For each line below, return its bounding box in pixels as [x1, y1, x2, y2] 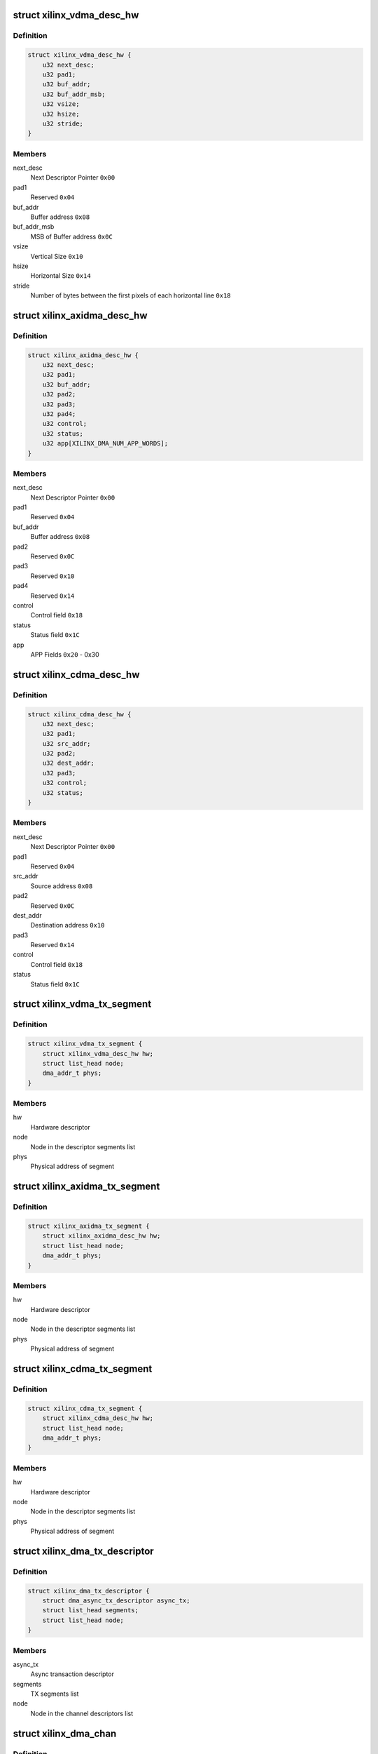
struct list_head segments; [42, 1607, 139, 1614]
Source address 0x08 [30, 881, 93, 890]
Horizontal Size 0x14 [30, 272, 91, 280]
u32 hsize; [42, 109, 80, 118]
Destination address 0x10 [30, 921, 105, 930]
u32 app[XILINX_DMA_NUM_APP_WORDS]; [42, 439, 168, 448]
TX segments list [30, 1689, 79, 1698]
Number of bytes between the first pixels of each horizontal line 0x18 [30, 291, 231, 300]
